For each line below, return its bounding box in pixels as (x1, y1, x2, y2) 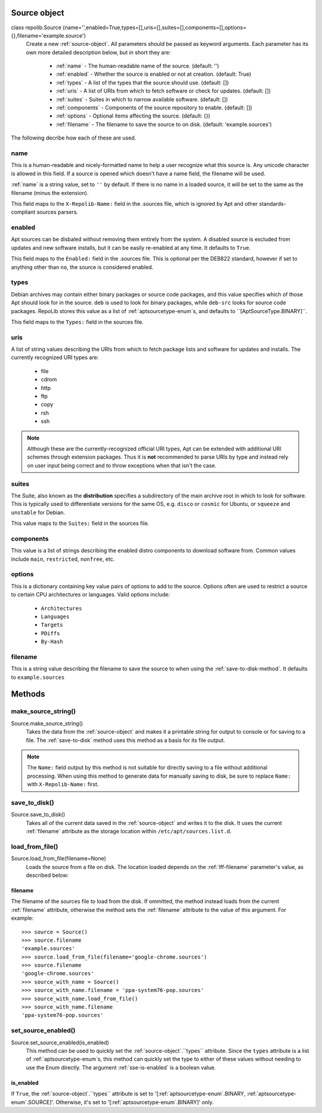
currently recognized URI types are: (11, 354, 99, 361)
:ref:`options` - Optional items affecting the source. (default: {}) (55, 112, 210, 119)
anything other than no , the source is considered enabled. (11, 263, 154, 271)
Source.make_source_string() (11, 719, 83, 727)
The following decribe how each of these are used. (11, 134, 137, 141)
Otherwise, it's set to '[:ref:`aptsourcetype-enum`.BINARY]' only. (55, 1098, 214, 1106)
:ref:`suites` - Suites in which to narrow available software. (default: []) (55, 95, 228, 103)
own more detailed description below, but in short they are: (26, 48, 171, 56)
